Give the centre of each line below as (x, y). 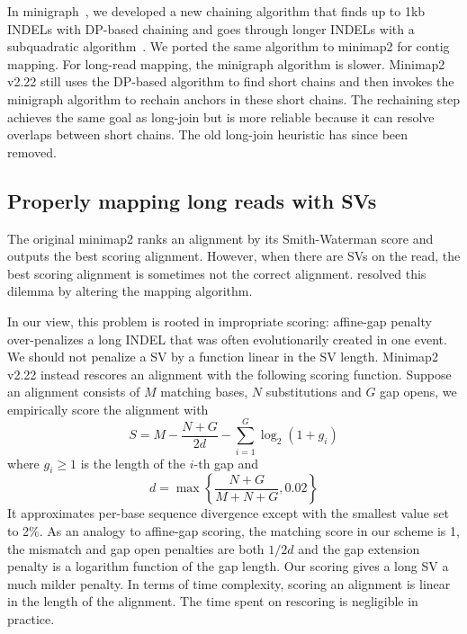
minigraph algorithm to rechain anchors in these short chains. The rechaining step (234, 98)
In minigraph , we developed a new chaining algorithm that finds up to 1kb (216, 11)
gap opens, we (418, 392)
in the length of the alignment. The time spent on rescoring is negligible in (213, 601)
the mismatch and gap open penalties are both (136, 548)
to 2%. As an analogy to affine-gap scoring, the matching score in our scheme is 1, (233, 531)
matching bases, (204, 392)
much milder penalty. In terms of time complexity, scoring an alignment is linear (229, 583)
